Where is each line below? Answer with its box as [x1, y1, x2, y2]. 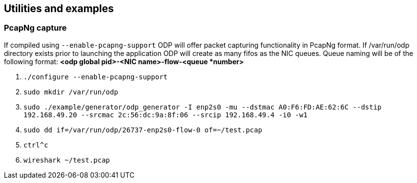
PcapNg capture [4, 23, 67, 33]
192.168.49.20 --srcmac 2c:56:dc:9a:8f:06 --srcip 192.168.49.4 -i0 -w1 [23, 110, 308, 119]
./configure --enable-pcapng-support [23, 73, 168, 81]
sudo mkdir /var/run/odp [23, 88, 118, 96]
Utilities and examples [4, 2, 114, 15]
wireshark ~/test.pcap [23, 156, 110, 164]
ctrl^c [23, 141, 48, 149]
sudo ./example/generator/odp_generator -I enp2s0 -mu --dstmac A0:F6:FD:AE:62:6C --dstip [23, 103, 382, 111]
